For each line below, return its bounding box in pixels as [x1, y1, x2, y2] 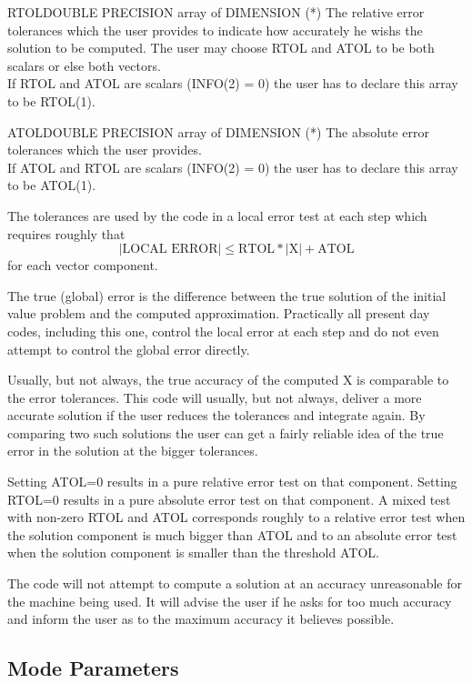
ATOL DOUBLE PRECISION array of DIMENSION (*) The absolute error [7, 122, 429, 141]
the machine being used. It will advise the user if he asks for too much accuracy [7, 591, 452, 610]
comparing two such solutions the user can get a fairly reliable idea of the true [7, 423, 444, 442]
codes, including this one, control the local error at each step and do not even [7, 321, 439, 340]
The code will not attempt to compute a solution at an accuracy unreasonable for [7, 574, 462, 593]
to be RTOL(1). [7, 91, 95, 110]
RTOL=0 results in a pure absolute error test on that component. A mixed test [7, 489, 451, 508]
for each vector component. [7, 256, 158, 275]
